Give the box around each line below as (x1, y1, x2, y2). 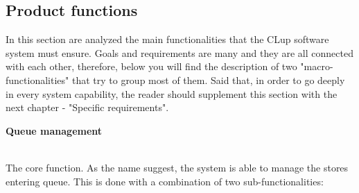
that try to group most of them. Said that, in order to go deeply (71, 72, 345, 87)
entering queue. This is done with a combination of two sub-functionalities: (6, 174, 324, 188)
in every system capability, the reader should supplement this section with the (6, 86, 338, 101)
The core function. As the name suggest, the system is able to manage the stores (6, 160, 349, 174)
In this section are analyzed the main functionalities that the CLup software (6, 32, 329, 47)
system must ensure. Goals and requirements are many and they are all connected (6, 45, 353, 60)
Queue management (6, 123, 103, 137)
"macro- (300, 59, 333, 74)
